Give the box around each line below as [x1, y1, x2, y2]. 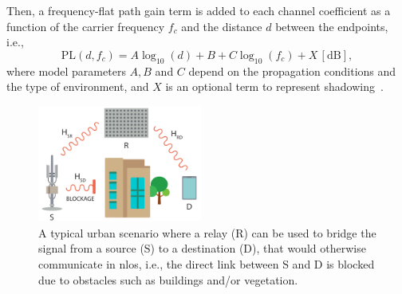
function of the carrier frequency [6, 18, 165, 34]
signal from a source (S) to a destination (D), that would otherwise [38, 240, 366, 257]
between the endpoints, [275, 18, 388, 34]
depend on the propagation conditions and [188, 62, 396, 79]
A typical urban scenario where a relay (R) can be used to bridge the [38, 224, 376, 241]
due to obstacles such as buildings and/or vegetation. [38, 271, 298, 288]
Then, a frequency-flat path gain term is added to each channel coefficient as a [6, 2, 391, 18]
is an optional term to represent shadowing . [165, 78, 384, 95]
